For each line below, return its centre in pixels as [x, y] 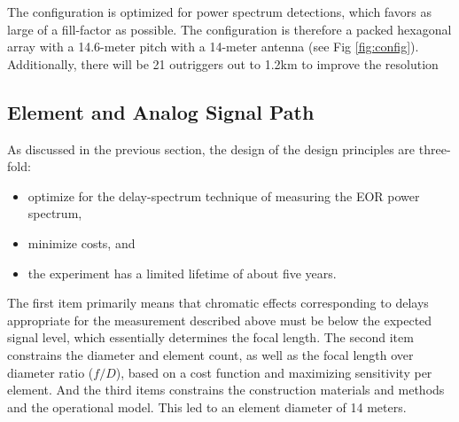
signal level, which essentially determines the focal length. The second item [210, 337]
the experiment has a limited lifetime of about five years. [182, 273]
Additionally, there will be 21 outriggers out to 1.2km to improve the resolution [223, 63]
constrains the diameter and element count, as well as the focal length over [210, 354]
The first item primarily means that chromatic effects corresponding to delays [218, 303]
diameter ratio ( [51, 372]
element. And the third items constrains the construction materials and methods [226, 390]
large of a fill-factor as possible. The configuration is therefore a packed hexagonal [229, 29]
